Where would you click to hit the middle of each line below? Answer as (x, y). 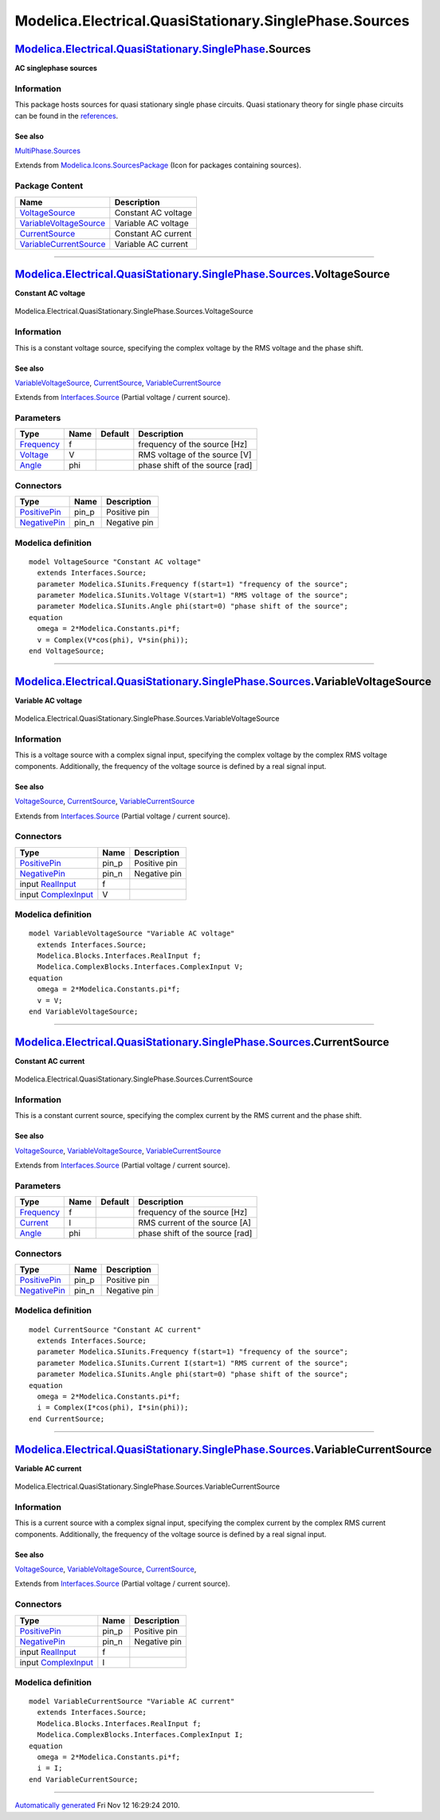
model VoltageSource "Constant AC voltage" (115, 561)
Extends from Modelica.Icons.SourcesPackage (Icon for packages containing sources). (158, 165)
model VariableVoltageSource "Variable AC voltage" (132, 934)
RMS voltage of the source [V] (195, 455)
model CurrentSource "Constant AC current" (115, 1330)
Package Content (49, 186)
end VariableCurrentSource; (84, 1779)
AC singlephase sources (56, 69)
